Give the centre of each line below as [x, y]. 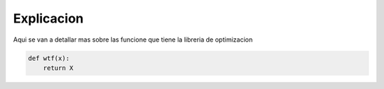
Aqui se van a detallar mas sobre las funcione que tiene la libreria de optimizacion [133, 40]
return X [58, 68]
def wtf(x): [49, 58]
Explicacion [48, 18]
